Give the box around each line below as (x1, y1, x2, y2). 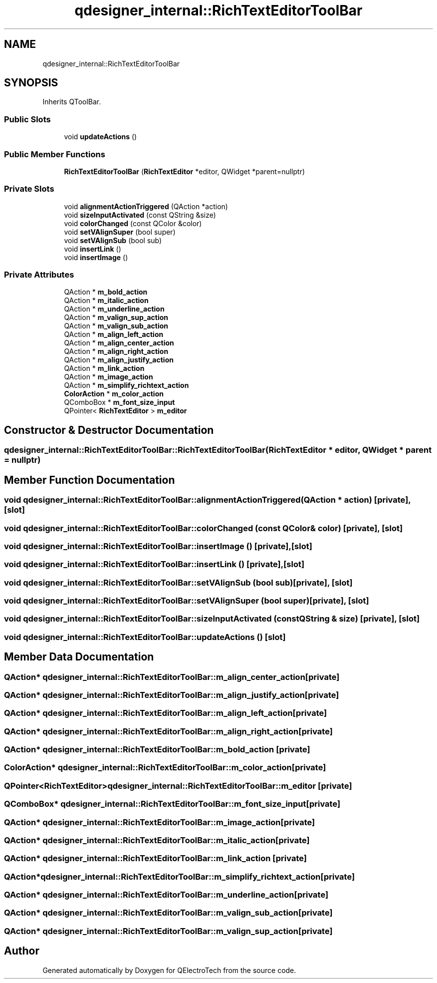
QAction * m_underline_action (64, 305, 165, 314)
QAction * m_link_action (64, 364, 145, 373)
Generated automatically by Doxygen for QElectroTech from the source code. (42, 966, 296, 975)
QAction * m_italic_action (64, 296, 149, 305)
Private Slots (4, 184, 54, 194)
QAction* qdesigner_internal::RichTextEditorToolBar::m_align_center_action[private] (4, 671, 340, 682)
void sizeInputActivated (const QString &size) (64, 210, 216, 219)
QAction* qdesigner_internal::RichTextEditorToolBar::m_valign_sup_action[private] (4, 926, 333, 936)
